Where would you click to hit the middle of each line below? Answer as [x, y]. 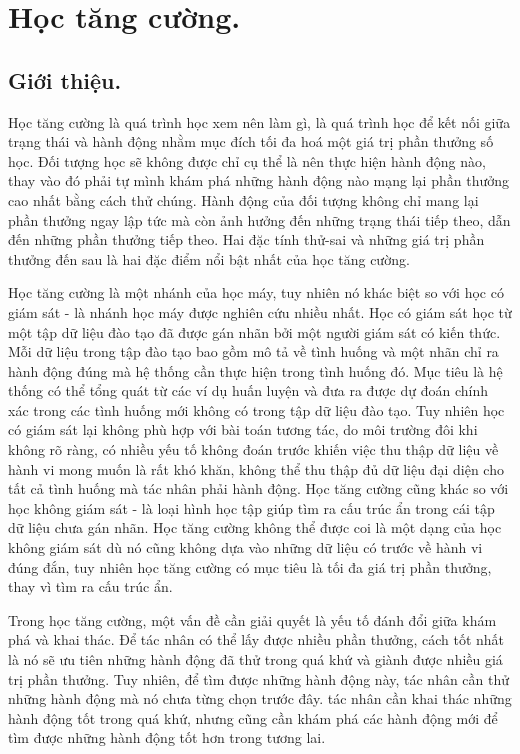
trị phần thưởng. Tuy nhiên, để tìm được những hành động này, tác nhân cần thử [259, 678]
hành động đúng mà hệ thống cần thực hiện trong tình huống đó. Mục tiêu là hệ [255, 370]
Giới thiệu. [65, 79]
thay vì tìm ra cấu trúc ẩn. [90, 586]
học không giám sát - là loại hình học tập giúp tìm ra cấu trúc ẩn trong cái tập [251, 507]
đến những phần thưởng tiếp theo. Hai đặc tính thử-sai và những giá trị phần [246, 239]
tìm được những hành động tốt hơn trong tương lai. [167, 737]
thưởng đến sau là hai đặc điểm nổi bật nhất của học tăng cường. [209, 258]
